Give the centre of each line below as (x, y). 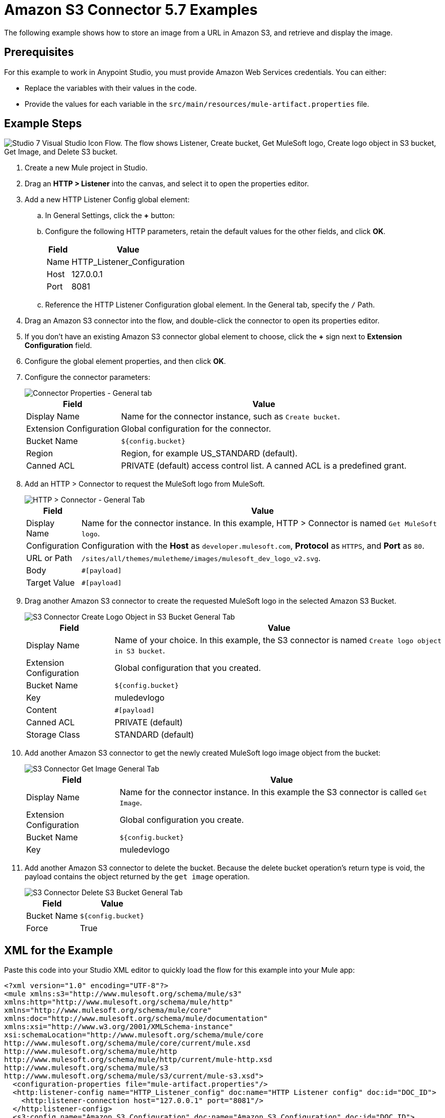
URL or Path (49, 558)
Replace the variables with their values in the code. (111, 88)
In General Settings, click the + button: (110, 216)
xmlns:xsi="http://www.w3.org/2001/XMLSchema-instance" (119, 1027)
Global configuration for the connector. (196, 429)
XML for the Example (59, 950)
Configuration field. (58, 345)
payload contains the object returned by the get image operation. (137, 877)
